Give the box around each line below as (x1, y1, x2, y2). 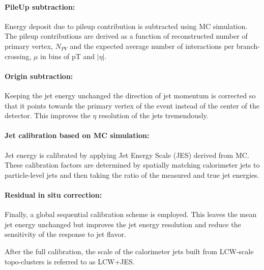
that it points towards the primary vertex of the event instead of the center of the (5, 100, 259, 111)
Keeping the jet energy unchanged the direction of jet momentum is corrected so (5, 90, 256, 100)
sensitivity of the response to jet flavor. (5, 229, 126, 239)
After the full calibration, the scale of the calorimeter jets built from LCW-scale (5, 246, 254, 256)
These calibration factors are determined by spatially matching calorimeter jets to (5, 159, 260, 170)
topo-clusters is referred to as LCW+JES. (5, 256, 135, 266)
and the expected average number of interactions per (70, 40, 234, 51)
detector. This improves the (5, 110, 91, 121)
